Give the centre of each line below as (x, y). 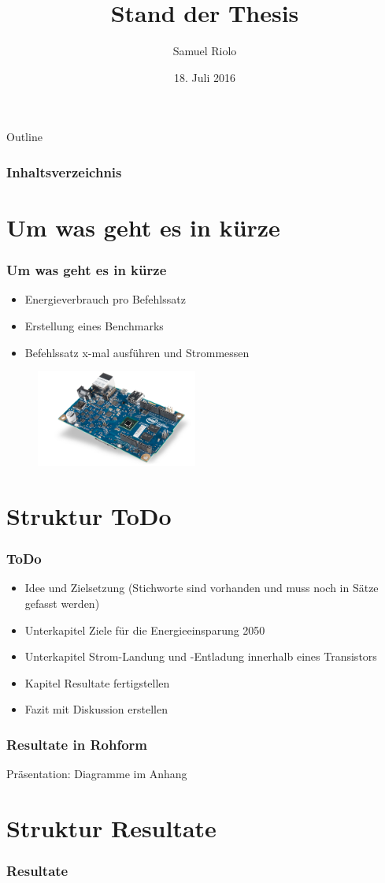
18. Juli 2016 (205, 77)
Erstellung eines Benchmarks (94, 325)
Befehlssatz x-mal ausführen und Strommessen (137, 352)
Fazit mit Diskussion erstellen (96, 709)
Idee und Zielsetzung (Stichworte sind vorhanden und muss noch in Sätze (202, 588)
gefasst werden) (62, 603)
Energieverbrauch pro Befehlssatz (105, 299)
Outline (24, 137)
